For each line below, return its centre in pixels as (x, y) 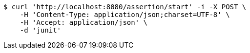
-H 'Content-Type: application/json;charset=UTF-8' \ (125, 15)
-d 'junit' (41, 30)
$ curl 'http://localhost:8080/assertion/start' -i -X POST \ (125, 7)
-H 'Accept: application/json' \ (84, 22)
